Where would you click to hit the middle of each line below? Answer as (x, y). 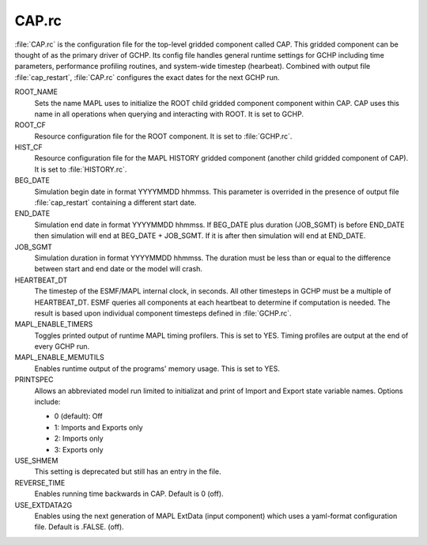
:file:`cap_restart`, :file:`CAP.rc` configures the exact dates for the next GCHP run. (147, 77)
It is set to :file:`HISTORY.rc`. (81, 169)
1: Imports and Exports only (98, 427)
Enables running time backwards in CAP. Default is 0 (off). (129, 494)
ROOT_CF (30, 125)
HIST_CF (28, 147)
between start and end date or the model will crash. (119, 269)
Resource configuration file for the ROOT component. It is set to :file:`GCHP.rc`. (163, 136)
